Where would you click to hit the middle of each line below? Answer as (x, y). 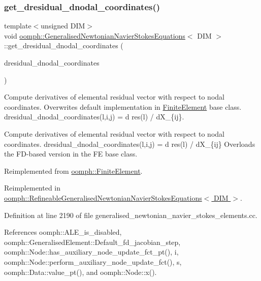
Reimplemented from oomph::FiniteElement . (73, 170)
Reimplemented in (32, 188)
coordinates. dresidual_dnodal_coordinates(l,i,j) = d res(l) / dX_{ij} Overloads (130, 144)
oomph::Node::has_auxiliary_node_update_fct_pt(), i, (91, 252)
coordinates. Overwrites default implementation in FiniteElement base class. (123, 106)
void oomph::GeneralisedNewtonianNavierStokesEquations (95, 35)
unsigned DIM (63, 26)
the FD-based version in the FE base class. (71, 154)
